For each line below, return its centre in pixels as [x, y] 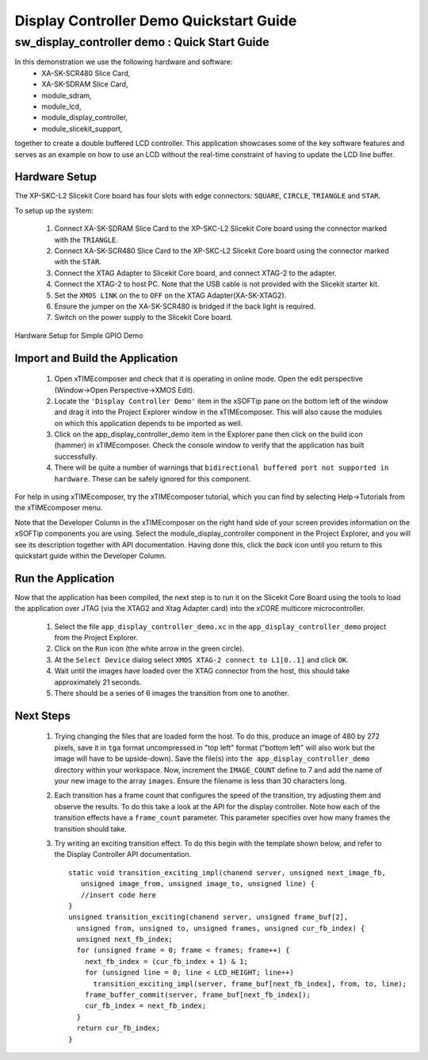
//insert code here [118, 895]
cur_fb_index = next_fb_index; [145, 1006]
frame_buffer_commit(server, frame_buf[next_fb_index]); [197, 995]
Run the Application [65, 578]
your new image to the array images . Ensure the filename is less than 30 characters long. [201, 781]
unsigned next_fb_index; [125, 939]
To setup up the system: [54, 210]
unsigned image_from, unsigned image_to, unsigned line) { [198, 884]
